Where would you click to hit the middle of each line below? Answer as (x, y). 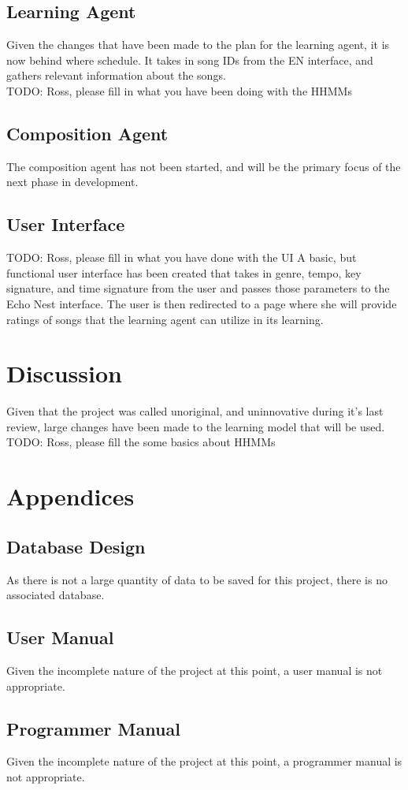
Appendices (70, 496)
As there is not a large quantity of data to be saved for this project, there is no (197, 579)
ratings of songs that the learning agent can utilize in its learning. (165, 319)
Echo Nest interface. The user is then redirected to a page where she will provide (202, 303)
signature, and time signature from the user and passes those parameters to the (198, 288)
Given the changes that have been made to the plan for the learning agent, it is (198, 45)
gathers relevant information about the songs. (116, 75)
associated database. (56, 595)
